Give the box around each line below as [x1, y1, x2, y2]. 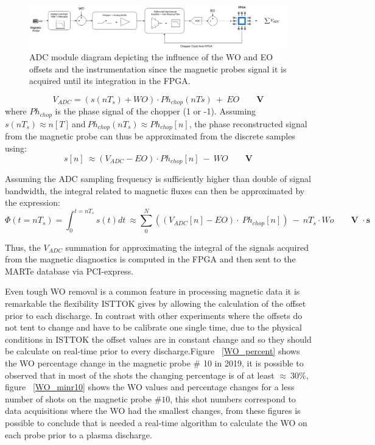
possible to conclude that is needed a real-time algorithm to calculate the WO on [5, 416, 307, 429]
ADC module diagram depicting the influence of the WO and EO [29, 51, 273, 63]
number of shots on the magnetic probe [5, 392, 152, 405]
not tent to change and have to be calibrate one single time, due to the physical [5, 321, 302, 334]
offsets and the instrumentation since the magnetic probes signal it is [29, 62, 287, 75]
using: [5, 141, 27, 154]
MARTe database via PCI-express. [5, 264, 134, 277]
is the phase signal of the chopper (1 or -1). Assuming [55, 105, 256, 117]
